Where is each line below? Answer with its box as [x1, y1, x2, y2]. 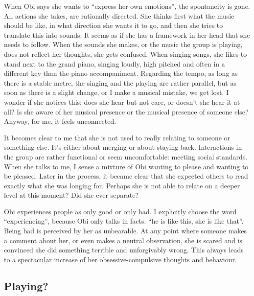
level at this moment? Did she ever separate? [4, 190, 139, 200]
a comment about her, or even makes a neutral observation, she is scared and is [4, 235, 243, 245]
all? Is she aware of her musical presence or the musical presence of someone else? [4, 106, 249, 116]
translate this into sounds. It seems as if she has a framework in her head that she [4, 29, 250, 40]
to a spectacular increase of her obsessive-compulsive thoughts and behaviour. [4, 254, 237, 264]
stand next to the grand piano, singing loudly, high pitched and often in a [4, 58, 225, 68]
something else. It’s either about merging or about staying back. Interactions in [4, 142, 242, 152]
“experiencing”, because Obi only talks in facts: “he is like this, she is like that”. [4, 216, 244, 226]
